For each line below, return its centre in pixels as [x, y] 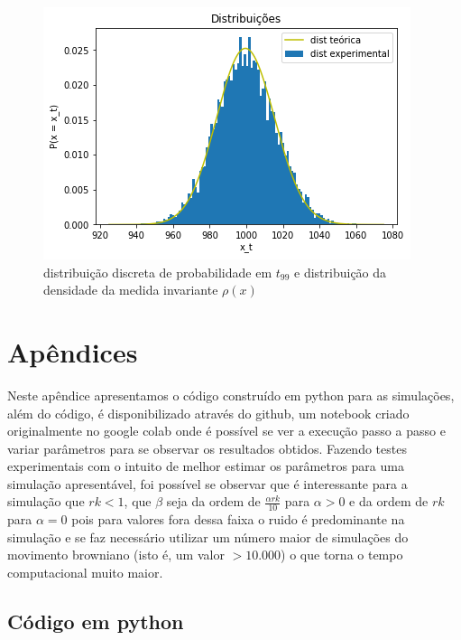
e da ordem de [389, 501]
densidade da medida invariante [131, 290]
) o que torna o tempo [342, 555]
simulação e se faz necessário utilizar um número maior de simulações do [208, 536]
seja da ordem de [213, 501]
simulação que [46, 501]
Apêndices [73, 351]
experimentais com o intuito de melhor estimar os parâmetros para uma [206, 466]
